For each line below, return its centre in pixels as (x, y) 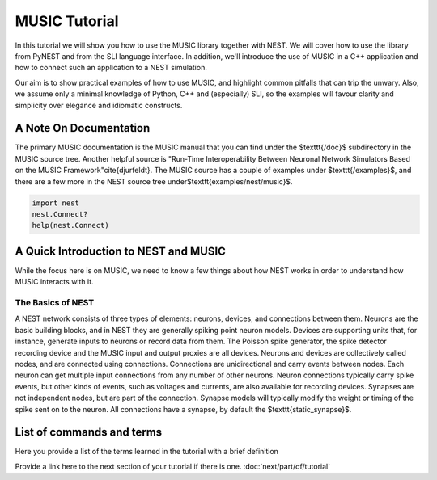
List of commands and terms (89, 432)
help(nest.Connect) (70, 225)
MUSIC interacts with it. (54, 282)
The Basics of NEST (55, 303)
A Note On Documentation (83, 128)
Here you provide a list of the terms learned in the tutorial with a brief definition (147, 452)
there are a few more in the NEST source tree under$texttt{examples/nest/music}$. (154, 181)
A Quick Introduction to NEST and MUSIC (121, 251)
